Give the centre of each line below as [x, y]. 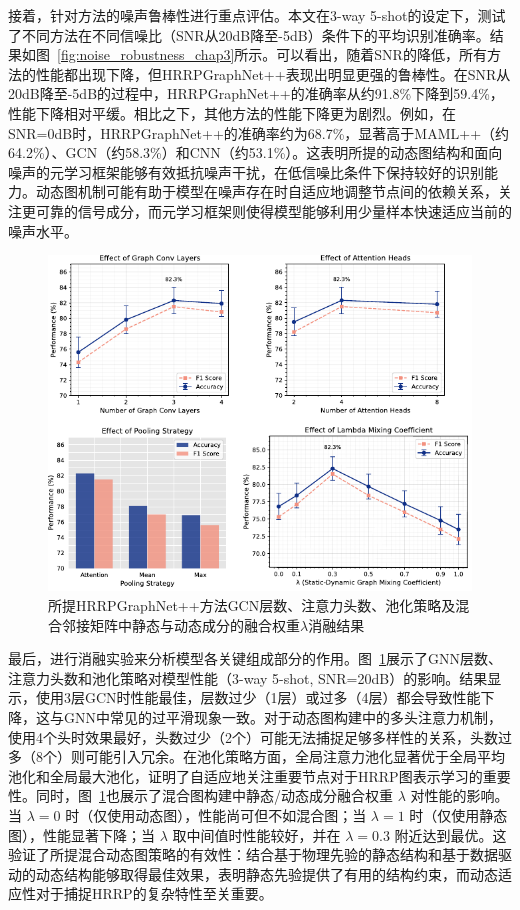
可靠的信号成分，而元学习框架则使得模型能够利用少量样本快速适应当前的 [273, 210]
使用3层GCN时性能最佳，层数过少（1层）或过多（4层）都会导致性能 [258, 697]
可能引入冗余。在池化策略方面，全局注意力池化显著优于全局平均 [294, 756]
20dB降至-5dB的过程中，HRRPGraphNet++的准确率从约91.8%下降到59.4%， [256, 93]
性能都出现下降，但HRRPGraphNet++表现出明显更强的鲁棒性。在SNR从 [273, 73]
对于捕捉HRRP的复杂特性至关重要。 [154, 893]
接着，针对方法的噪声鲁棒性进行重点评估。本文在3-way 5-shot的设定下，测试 [257, 15]
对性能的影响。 [459, 795]
